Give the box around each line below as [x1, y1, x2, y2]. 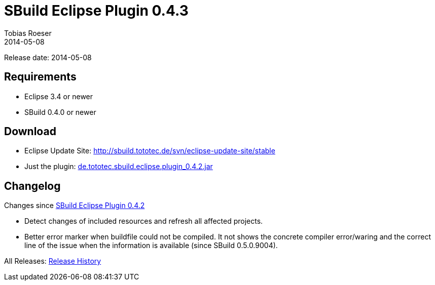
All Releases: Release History [4, 257, 101, 266]
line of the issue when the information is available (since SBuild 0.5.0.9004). [24, 241, 278, 250]
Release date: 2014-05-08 [4, 53, 92, 62]
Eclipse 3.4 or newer [24, 92, 93, 101]
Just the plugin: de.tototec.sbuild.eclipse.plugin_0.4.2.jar [24, 162, 213, 171]
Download [4, 125, 56, 138]
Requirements [4, 70, 77, 84]
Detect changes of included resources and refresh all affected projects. [24, 217, 263, 226]
